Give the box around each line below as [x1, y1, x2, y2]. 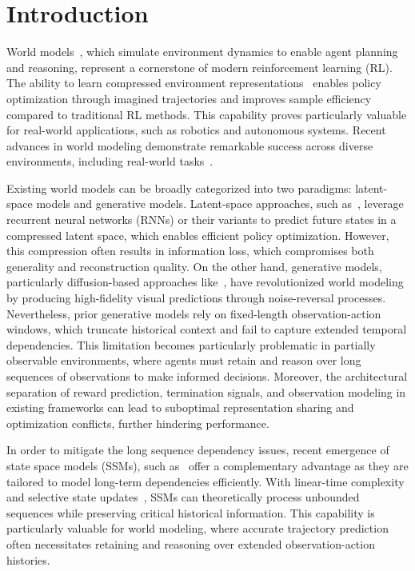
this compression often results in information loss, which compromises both [6, 242, 374, 259]
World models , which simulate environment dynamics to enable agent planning [6, 43, 398, 60]
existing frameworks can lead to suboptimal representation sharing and [6, 399, 354, 416]
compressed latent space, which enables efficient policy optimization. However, [6, 226, 389, 243]
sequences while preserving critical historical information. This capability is [6, 504, 375, 521]
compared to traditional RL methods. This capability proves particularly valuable [6, 106, 407, 122]
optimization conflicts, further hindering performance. [6, 414, 269, 431]
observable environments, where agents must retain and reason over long [6, 352, 361, 369]
